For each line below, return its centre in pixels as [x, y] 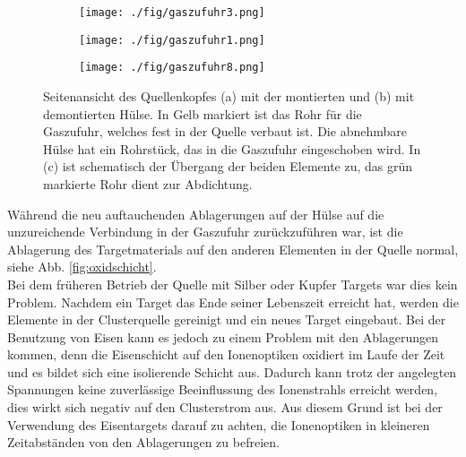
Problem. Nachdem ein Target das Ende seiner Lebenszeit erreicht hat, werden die [233, 302]
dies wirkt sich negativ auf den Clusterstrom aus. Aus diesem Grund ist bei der [225, 407]
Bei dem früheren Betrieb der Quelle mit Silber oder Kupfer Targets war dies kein [233, 284]
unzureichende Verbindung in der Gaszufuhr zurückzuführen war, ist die [205, 232]
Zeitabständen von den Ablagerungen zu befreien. [143, 442]
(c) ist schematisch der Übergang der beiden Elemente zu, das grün [228, 166]
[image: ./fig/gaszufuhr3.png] [172, 13]
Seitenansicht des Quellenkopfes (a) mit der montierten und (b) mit [229, 95]
